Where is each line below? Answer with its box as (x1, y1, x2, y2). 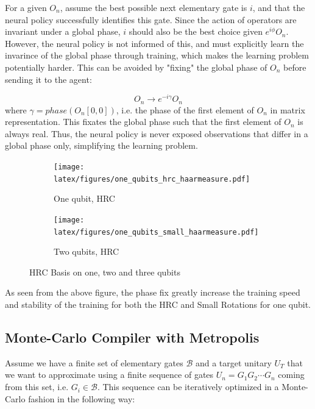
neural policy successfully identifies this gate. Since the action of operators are (5, 13, 297, 26)
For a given (5, 1, 47, 13)
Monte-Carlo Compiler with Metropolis (5, 328, 260, 347)
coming (278, 368, 305, 381)
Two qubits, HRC (54, 245, 119, 258)
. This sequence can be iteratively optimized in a (97, 380, 279, 393)
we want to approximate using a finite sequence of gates (5, 368, 214, 381)
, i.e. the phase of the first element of (116, 103, 254, 116)
